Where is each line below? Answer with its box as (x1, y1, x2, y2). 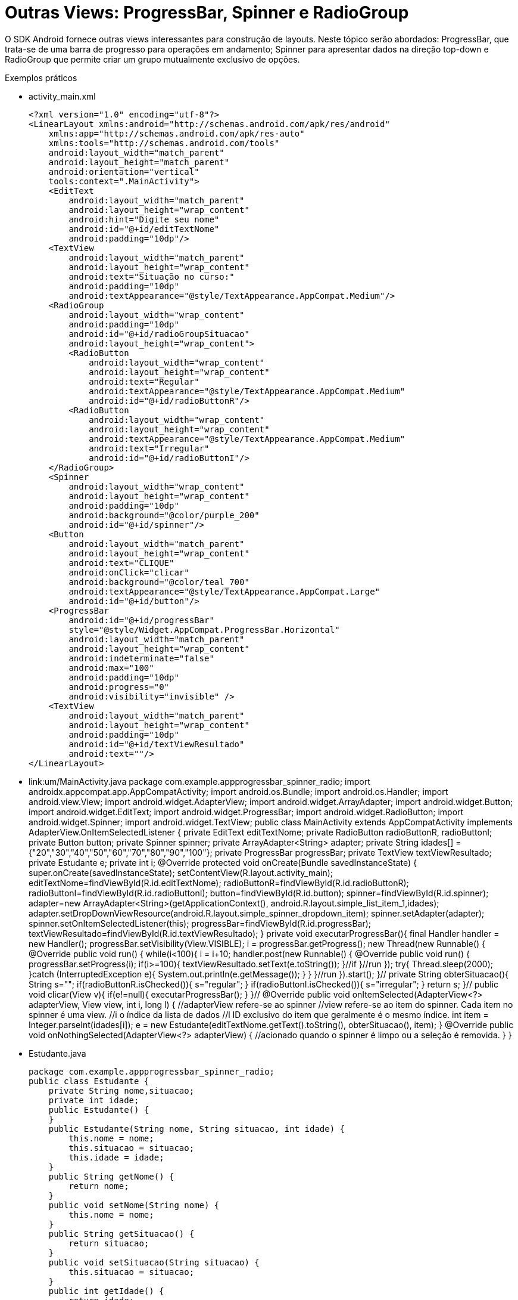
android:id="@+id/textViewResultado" (68, 739, 245, 749)
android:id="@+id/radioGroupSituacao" (68, 329, 249, 339)
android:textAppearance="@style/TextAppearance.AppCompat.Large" (68, 586, 380, 596)
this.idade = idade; (68, 1152, 164, 1162)
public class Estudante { (29, 1076, 149, 1086)
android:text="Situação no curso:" (68, 271, 235, 281)
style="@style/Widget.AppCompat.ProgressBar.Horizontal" (68, 624, 340, 634)
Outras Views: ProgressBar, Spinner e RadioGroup (5, 2, 409, 23)
